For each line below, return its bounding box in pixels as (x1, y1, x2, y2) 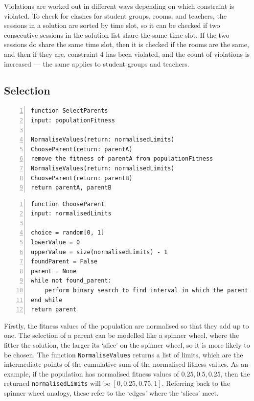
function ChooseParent (31, 200, 105, 208)
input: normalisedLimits (31, 210, 112, 217)
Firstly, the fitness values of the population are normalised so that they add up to (4, 320, 249, 330)
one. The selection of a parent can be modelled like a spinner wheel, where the (4, 330, 239, 340)
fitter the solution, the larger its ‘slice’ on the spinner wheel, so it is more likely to (4, 340, 250, 350)
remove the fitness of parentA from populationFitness (31, 155, 213, 163)
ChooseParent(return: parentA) (31, 145, 133, 153)
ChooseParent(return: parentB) (31, 174, 133, 182)
